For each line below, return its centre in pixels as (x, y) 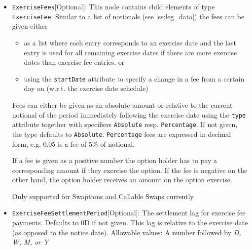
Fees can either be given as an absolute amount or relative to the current (122, 104)
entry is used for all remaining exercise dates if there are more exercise (130, 52)
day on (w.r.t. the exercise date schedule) (86, 88)
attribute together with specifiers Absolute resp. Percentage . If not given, (125, 124)
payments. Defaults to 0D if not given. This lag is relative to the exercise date (130, 223)
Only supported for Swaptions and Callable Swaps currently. (104, 196)
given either (30, 26)
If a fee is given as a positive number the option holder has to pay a (115, 160)
